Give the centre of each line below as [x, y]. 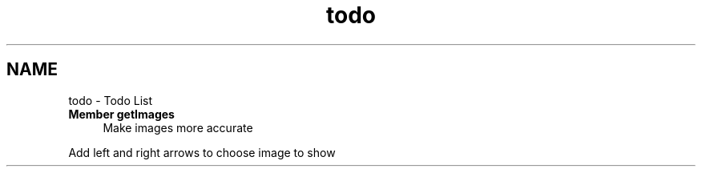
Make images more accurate [178, 127]
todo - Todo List [111, 100]
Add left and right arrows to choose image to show [202, 152]
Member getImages [121, 114]
